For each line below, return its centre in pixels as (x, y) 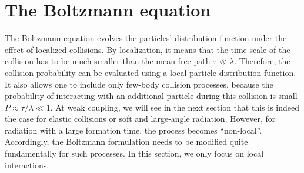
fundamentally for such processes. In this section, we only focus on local (134, 153)
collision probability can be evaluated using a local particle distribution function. (151, 72)
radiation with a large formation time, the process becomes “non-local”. (133, 130)
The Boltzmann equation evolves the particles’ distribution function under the (146, 38)
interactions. (27, 164)
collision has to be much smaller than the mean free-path (108, 61)
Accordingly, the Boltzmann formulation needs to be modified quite (126, 142)
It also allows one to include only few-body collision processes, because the (139, 84)
